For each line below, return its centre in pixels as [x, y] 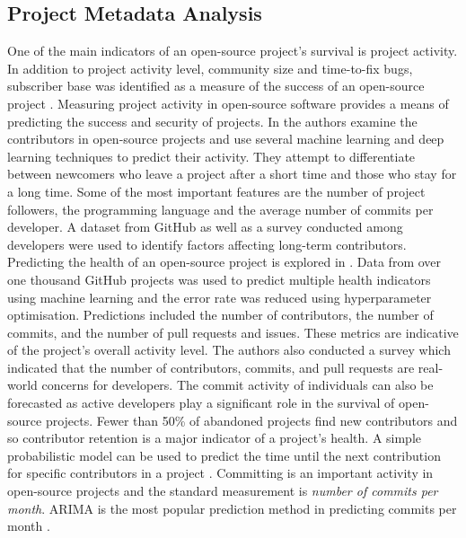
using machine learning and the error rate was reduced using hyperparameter [220, 297]
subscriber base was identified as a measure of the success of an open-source [216, 86]
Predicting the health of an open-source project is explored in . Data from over [224, 262]
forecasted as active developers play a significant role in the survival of [201, 403]
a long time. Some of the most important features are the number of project [216, 191]
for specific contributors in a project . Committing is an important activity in [220, 473]
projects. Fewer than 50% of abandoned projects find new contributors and [251, 420]
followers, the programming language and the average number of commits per [220, 209]
